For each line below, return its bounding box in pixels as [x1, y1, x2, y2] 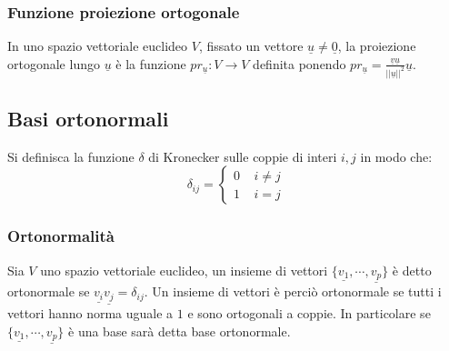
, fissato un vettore [198, 36, 304, 55]
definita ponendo [253, 54, 346, 73]
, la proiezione [337, 36, 416, 55]
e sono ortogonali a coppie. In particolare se [187, 304, 431, 323]
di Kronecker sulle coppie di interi [148, 146, 337, 165]
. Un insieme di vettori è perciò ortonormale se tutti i [144, 282, 442, 301]
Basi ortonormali [7, 105, 169, 133]
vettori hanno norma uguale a [7, 304, 174, 323]
